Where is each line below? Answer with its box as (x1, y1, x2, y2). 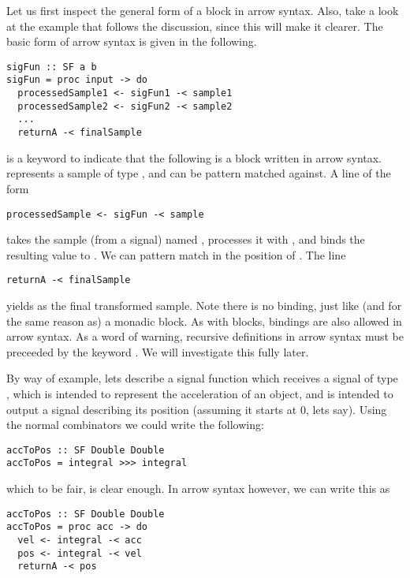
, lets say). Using (305, 401, 387, 417)
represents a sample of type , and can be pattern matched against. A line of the (6, 165, 391, 181)
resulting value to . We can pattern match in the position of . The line (6, 246, 346, 263)
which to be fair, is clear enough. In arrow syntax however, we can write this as (6, 480, 390, 497)
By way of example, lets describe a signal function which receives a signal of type (6, 370, 398, 386)
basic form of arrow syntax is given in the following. (6, 33, 257, 50)
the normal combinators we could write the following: (6, 416, 264, 433)
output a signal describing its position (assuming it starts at (6, 401, 297, 417)
